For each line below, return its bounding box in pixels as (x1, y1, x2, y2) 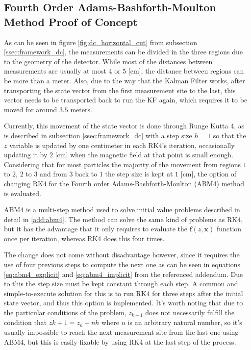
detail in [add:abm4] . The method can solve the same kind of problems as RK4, (4, 214, 243, 224)
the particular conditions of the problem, (4, 307, 126, 318)
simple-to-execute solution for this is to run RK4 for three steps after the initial (4, 288, 243, 298)
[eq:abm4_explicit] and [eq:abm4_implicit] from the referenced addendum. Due (4, 269, 243, 279)
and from (40, 169, 67, 179)
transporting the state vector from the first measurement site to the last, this (4, 85, 236, 95)
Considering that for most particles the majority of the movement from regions (4, 159, 241, 169)
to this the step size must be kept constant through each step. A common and (4, 278, 238, 289)
